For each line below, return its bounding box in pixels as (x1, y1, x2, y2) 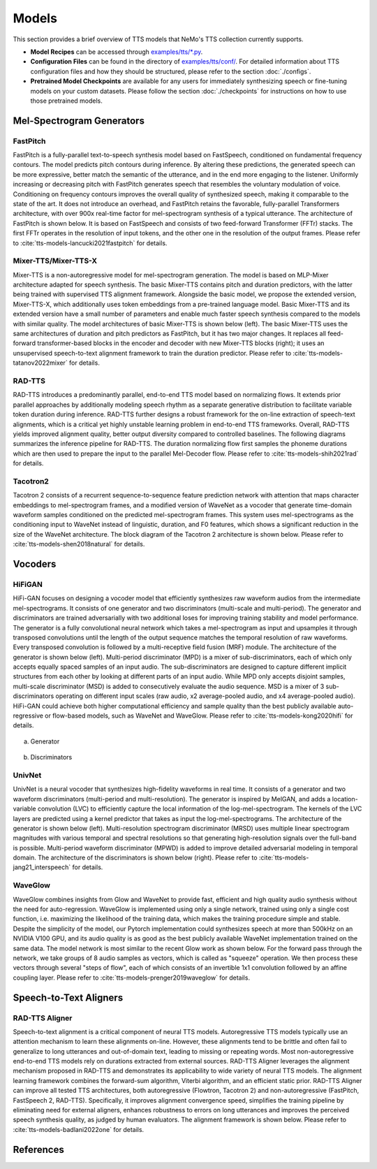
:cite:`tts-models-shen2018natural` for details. (13, 540, 145, 549)
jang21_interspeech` (13, 863, 71, 871)
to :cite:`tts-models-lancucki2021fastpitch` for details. (13, 238, 168, 247)
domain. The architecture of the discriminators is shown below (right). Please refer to (13, 853, 258, 862)
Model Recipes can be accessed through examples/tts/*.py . (30, 48, 203, 56)
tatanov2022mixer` (13, 358, 68, 367)
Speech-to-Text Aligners (13, 992, 124, 1003)
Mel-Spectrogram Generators (13, 115, 145, 126)
